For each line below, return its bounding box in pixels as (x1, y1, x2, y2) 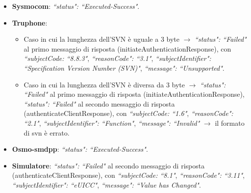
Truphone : (12, 17, 48, 28)
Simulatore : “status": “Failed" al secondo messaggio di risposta (12, 160, 205, 170)
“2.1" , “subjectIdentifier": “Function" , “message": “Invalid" (24, 117, 200, 128)
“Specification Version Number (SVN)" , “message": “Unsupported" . (24, 62, 225, 73)
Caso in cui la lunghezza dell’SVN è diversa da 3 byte (24, 79, 185, 89)
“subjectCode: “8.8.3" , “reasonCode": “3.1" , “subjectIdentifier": (24, 53, 211, 63)
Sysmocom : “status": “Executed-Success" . (12, 1, 140, 11)
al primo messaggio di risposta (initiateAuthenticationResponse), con (24, 43, 231, 54)
